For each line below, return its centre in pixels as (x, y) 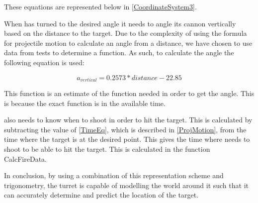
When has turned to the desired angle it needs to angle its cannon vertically (120, 23)
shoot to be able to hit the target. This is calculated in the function (107, 149)
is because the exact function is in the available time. (85, 103)
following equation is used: (44, 62)
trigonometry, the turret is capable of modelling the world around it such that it (126, 185)
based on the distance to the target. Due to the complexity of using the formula (126, 33)
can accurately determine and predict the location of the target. (101, 195)
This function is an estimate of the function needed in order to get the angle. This (129, 93)
